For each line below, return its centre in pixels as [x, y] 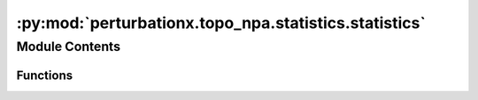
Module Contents [69, 46]
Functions [45, 75]
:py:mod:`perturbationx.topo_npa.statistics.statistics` [221, 23]
